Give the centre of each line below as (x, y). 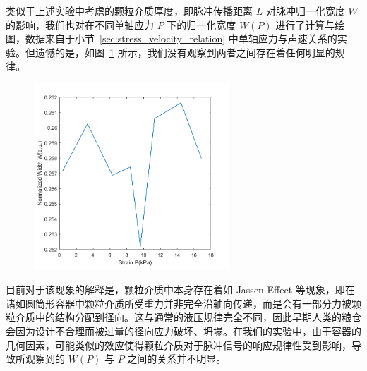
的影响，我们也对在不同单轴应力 (80, 24)
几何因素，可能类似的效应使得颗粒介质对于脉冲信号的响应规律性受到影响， (179, 345)
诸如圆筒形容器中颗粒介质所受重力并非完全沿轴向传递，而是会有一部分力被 (179, 303)
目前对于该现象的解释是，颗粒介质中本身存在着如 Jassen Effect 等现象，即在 (180, 290)
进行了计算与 (305, 24)
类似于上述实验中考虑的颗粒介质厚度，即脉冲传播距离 (129, 11)
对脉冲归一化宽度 (305, 11)
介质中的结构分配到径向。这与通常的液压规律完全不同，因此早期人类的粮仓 (188, 317)
